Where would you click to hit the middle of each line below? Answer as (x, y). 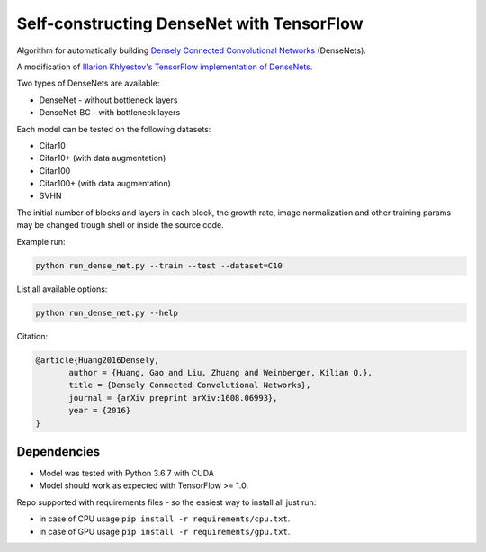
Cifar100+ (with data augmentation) (105, 184)
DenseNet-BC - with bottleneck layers (110, 113)
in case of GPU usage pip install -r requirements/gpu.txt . (165, 531)
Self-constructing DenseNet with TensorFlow (190, 23)
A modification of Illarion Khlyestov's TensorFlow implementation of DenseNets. (165, 67)
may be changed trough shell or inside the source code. (120, 225)
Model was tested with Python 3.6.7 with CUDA (127, 473)
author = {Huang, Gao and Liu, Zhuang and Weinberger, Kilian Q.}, (221, 372)
